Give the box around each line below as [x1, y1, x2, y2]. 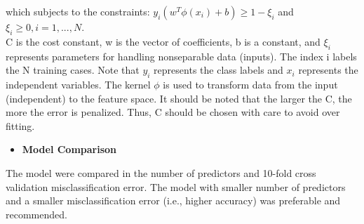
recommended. [6, 206, 67, 221]
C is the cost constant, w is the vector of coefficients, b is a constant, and [6, 34, 321, 48]
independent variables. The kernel [6, 77, 151, 91]
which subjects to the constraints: [6, 4, 150, 18]
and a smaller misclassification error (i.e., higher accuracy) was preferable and [6, 193, 341, 208]
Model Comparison [22, 142, 117, 157]
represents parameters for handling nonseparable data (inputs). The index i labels [6, 48, 357, 63]
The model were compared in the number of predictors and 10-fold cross [6, 165, 316, 180]
